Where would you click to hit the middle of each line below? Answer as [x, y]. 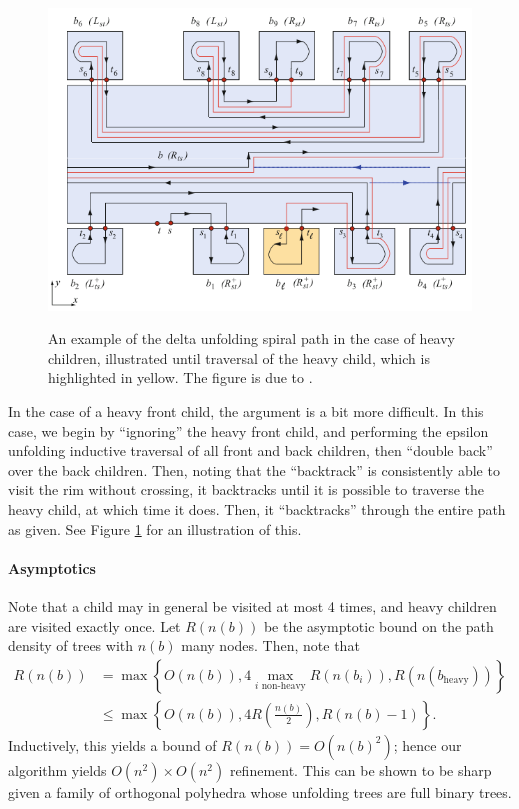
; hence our [427, 744]
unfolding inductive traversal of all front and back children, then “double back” [250, 450]
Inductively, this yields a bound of [112, 744]
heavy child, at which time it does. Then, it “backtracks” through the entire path [257, 509]
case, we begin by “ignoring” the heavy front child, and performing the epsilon [248, 430]
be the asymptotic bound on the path [378, 625]
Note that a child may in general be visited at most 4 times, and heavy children [252, 605]
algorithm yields [57, 769]
